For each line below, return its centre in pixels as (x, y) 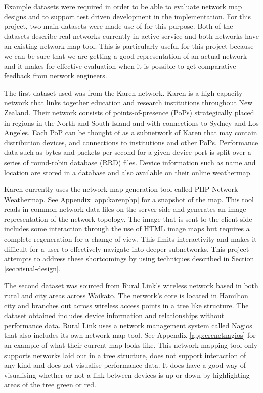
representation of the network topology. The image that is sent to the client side (128, 219)
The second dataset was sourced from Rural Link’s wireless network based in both (131, 285)
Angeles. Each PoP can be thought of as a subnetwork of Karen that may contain (131, 132)
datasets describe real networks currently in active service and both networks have (131, 36)
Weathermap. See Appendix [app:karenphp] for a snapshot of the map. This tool (129, 199)
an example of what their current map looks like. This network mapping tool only (131, 345)
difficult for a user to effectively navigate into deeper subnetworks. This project (127, 248)
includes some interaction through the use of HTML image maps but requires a (127, 229)
